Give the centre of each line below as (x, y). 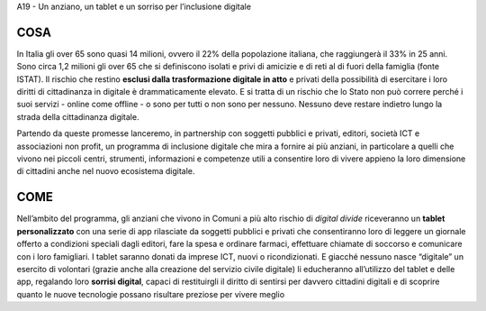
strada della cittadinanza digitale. (78, 116)
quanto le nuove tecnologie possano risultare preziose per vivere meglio (151, 294)
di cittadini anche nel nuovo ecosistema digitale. (106, 171)
